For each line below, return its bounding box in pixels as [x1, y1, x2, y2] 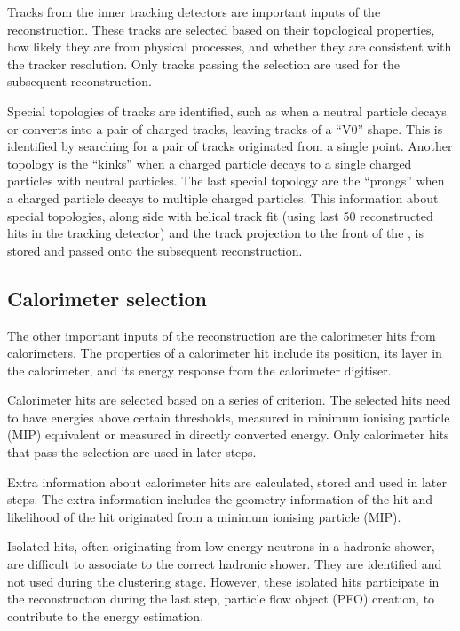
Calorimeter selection [7, 284, 207, 312]
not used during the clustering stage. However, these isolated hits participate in [7, 572, 440, 590]
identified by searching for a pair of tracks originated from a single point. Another [7, 137, 453, 155]
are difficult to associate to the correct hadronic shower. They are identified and [7, 555, 442, 573]
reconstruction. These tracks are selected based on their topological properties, [7, 20, 435, 38]
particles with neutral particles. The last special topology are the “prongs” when [7, 171, 445, 190]
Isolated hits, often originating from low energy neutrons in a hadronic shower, [7, 537, 435, 556]
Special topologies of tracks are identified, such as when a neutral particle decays [7, 101, 447, 120]
